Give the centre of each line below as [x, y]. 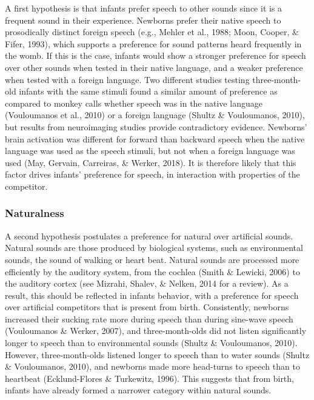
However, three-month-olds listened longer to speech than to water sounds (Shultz [157, 354]
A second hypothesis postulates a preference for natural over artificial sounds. [149, 235]
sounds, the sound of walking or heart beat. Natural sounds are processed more [152, 259]
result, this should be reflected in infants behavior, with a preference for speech [152, 295]
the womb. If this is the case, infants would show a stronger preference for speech [155, 55]
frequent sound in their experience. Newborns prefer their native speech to [143, 20]
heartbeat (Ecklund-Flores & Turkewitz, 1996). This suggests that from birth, [149, 378]
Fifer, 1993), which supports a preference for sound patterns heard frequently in [153, 43]
